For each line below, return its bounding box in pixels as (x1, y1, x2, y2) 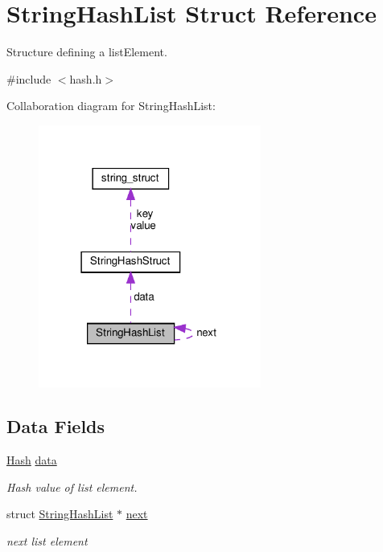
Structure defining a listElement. (6, 43, 167, 60)
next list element (6, 532, 88, 549)
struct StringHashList (6, 505, 113, 522)
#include (6, 70, 51, 87)
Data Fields (6, 414, 105, 439)
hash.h (69, 70, 102, 87)
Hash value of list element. (6, 478, 138, 495)
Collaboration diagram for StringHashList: (6, 97, 216, 114)
